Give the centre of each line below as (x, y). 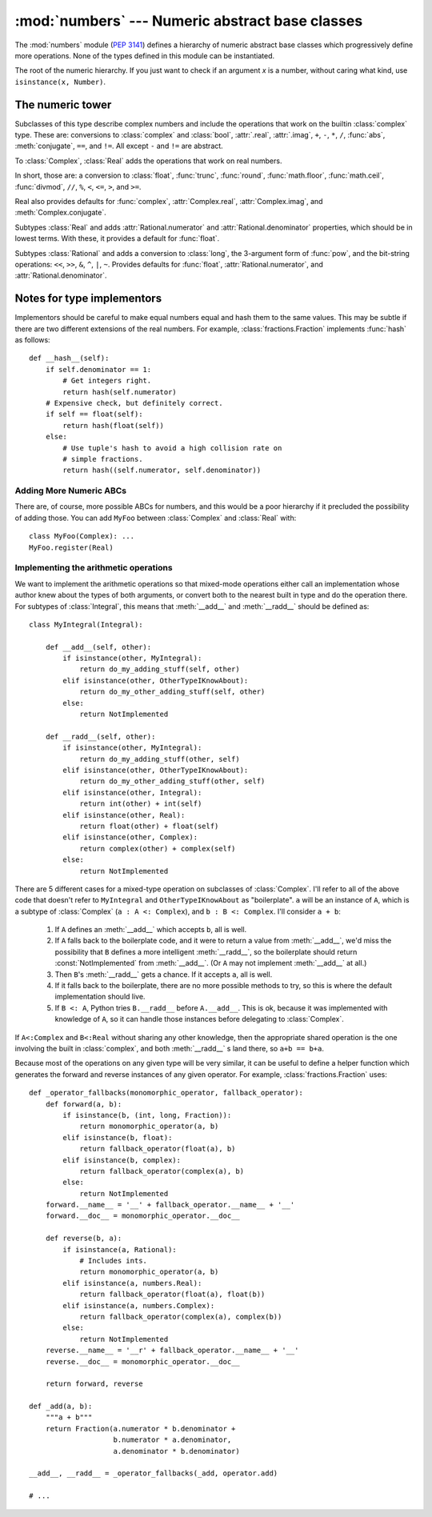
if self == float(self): (94, 414)
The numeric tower (63, 104)
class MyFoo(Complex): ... (82, 536)
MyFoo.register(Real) (71, 547)
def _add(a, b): (61, 1407)
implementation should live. (100, 997)
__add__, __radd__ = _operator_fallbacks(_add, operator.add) (154, 1473)
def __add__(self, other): (98, 647)
